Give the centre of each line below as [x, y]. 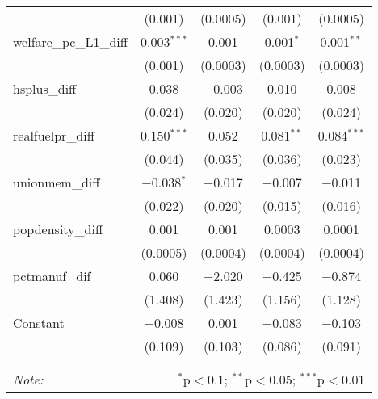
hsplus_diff [45, 88]
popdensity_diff [58, 229]
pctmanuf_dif [52, 276]
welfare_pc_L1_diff [71, 42]
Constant [39, 323]
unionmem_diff [57, 182]
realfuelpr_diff [54, 135]
